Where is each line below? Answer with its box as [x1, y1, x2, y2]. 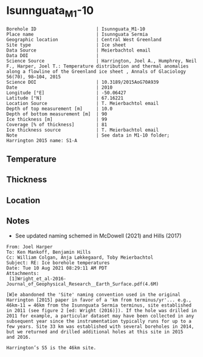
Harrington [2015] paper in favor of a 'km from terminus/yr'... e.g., [6, 297, 191, 303]
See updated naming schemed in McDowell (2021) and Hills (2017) [15, 232, 182, 239]
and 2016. [6, 334, 32, 340]
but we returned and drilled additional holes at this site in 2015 [6, 328, 184, 335]
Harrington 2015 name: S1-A [6, 137, 78, 143]
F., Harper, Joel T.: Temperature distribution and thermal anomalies [6, 63, 189, 69]
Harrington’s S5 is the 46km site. [6, 344, 97, 351]
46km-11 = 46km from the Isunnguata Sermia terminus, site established [6, 302, 191, 308]
